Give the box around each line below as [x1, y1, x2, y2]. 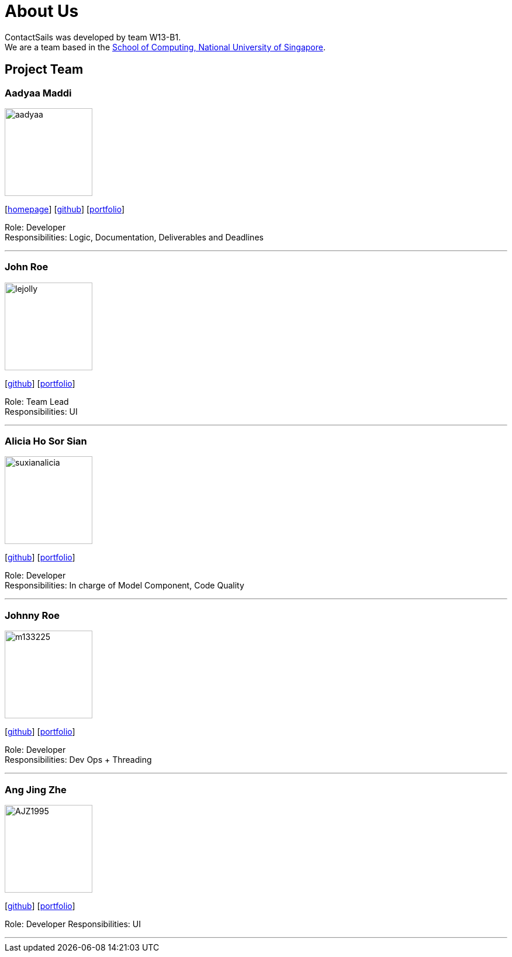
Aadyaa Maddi [5, 87, 72, 99]
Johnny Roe [5, 609, 60, 621]
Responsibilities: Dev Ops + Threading [5, 755, 152, 765]
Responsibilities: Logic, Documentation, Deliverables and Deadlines [5, 232, 264, 242]
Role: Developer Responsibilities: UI [5, 918, 141, 929]
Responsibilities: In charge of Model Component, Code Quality [5, 580, 244, 591]
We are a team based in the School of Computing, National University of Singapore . [5, 42, 326, 52]
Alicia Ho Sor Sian [5, 435, 87, 447]
